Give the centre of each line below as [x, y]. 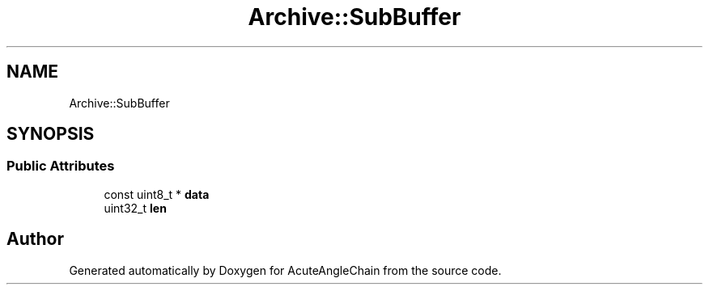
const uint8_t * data [157, 194]
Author [35, 239]
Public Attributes [61, 166]
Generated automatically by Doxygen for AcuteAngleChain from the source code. [285, 270]
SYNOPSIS [51, 134]
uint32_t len [135, 208]
